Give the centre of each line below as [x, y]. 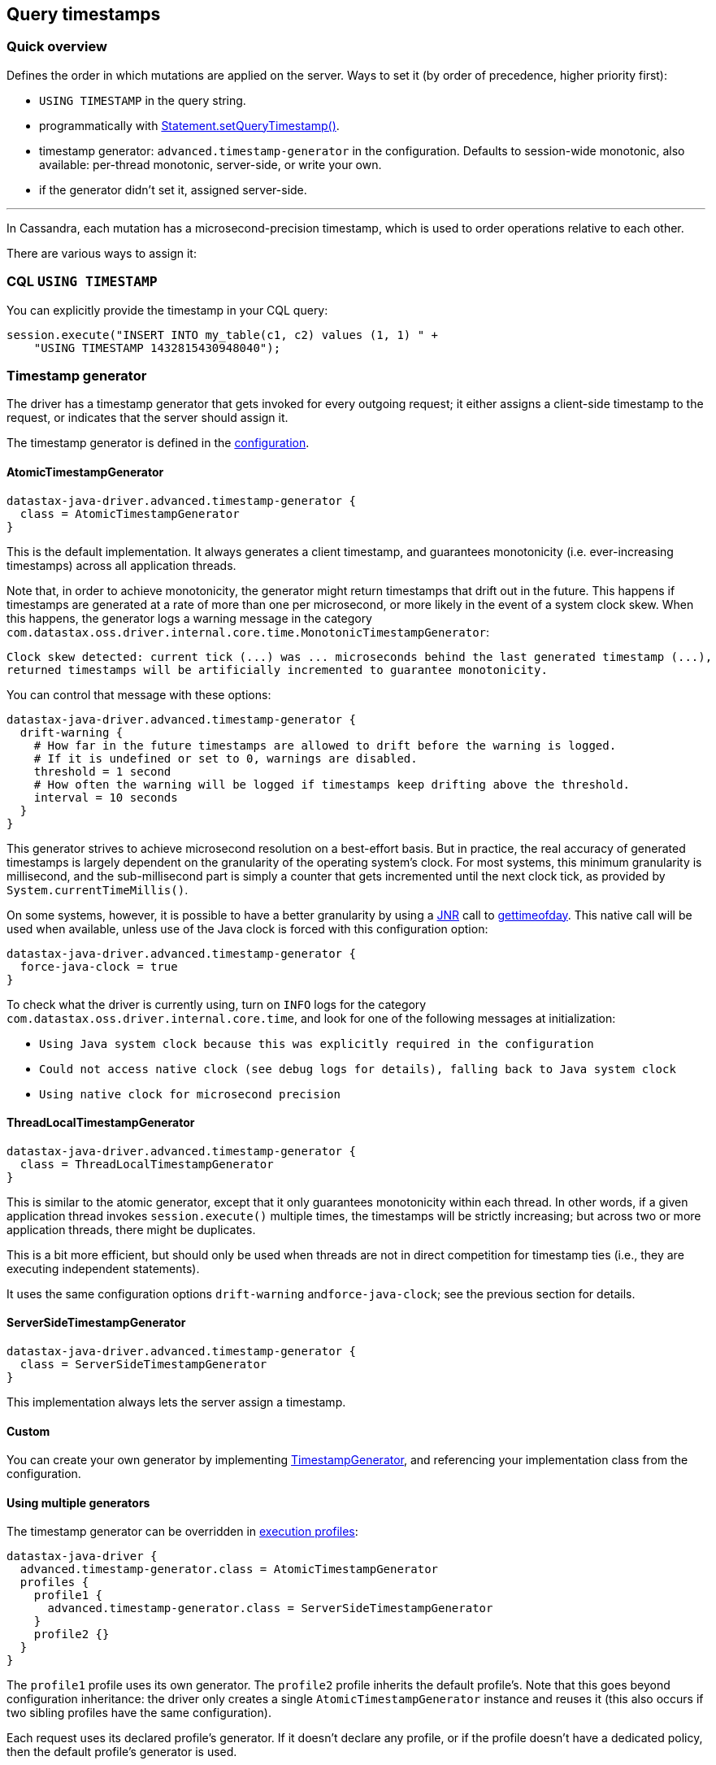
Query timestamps [84, 14]
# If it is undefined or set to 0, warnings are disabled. [226, 758]
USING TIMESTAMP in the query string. [143, 100]
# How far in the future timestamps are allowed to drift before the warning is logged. [325, 745]
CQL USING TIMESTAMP [82, 282]
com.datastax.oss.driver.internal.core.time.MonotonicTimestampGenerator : [248, 632]
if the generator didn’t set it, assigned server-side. [173, 189]
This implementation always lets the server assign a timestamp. [176, 1402]
